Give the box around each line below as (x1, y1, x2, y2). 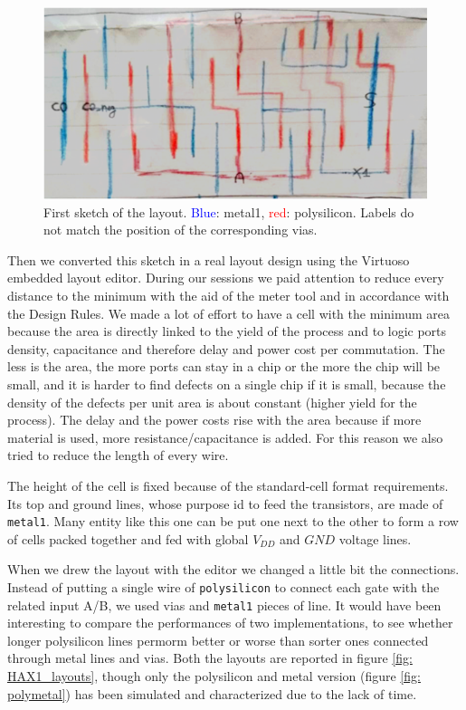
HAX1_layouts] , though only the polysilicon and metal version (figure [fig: (7, 667, 421, 686)
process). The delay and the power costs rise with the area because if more (7, 410, 422, 429)
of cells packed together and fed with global (7, 529, 249, 548)
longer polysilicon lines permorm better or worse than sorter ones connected (7, 630, 429, 649)
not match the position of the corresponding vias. (43, 220, 318, 239)
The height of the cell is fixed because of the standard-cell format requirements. (7, 475, 449, 494)
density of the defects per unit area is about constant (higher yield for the (7, 392, 417, 411)
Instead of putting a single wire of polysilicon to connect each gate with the (7, 577, 440, 596)
